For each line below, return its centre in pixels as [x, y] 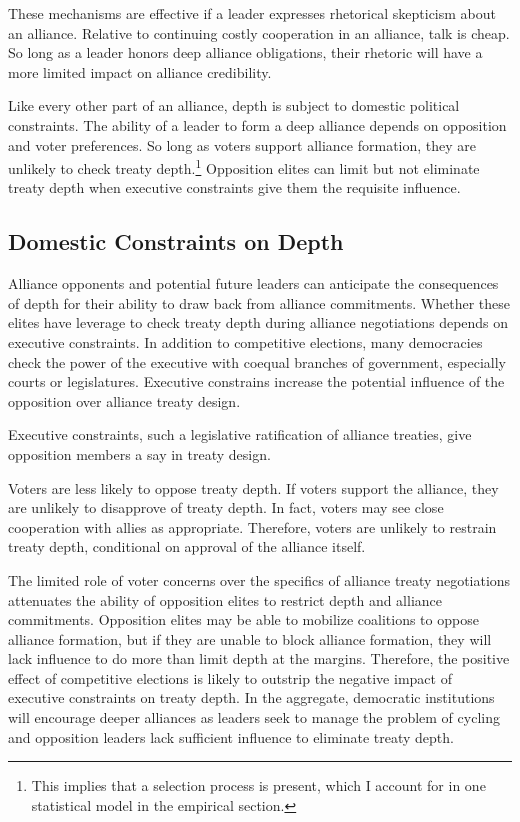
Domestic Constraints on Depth [176, 241]
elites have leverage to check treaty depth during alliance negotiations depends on [258, 322]
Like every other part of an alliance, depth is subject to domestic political [234, 105]
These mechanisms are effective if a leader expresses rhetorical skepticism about [252, 13]
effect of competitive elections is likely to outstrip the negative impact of [230, 677]
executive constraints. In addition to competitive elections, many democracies [245, 341]
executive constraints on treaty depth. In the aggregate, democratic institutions [251, 697]
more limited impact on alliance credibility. [140, 71]
